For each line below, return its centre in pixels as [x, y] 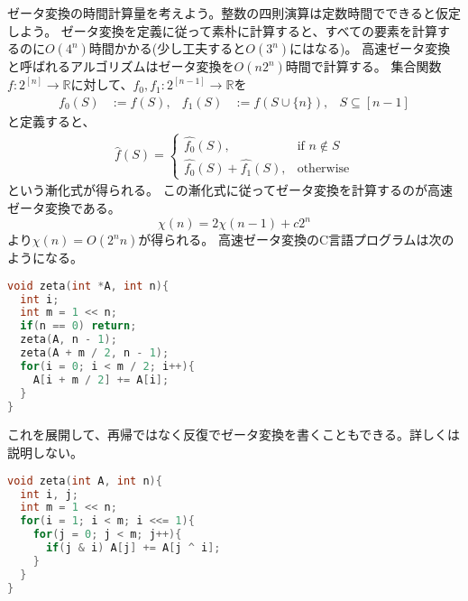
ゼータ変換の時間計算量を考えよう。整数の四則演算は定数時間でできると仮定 [234, 13]
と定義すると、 [51, 120]
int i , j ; [49, 494]
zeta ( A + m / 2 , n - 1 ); [95, 353]
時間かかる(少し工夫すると [167, 48]
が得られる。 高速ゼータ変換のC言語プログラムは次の [296, 240]
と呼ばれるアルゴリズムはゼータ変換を [121, 66]
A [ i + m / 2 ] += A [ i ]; [101, 379]
